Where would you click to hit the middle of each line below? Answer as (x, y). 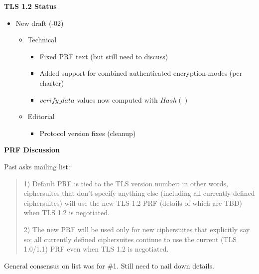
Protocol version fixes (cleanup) (88, 133)
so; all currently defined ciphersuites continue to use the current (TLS (130, 239)
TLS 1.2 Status (30, 6)
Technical (42, 40)
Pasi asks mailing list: (37, 166)
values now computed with (117, 99)
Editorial (41, 116)
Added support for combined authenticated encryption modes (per (141, 73)
